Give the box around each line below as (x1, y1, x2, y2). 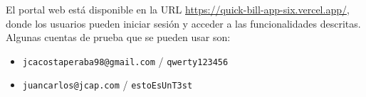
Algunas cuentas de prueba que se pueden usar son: (6, 30, 231, 45)
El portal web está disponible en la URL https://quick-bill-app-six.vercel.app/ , (6, 2, 350, 16)
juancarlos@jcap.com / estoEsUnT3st (22, 77, 193, 92)
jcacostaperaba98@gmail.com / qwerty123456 (22, 53, 229, 68)
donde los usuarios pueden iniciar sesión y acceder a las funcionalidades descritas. (6, 16, 361, 30)
